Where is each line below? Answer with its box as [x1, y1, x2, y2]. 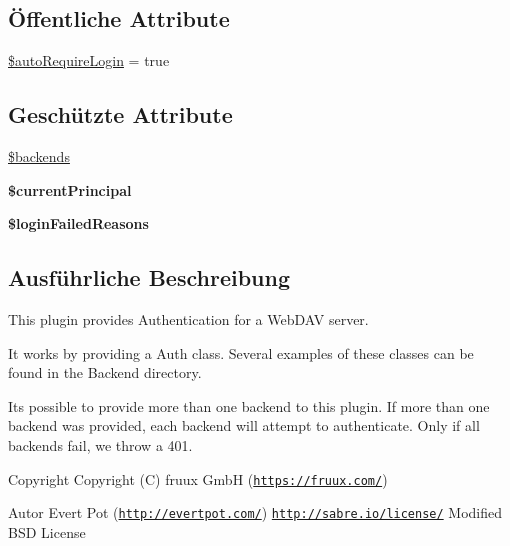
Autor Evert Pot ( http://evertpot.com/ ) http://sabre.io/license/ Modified [8, 502, 503, 523]
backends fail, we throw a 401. [8, 434, 193, 455]
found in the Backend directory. [8, 362, 202, 383]
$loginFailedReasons [8, 213, 149, 234]
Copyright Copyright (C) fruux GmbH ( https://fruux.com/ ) [8, 468, 388, 489]
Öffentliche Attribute [8, 3, 230, 34]
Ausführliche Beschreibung [8, 262, 290, 293]
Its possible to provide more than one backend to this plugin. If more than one [8, 395, 490, 416]
